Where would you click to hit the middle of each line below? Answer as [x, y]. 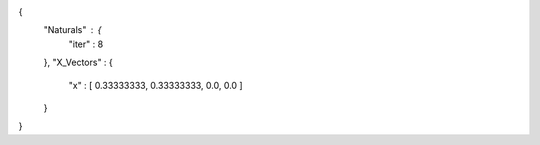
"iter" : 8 [86, 44]
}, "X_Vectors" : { [78, 62]
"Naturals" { [72, 30]
